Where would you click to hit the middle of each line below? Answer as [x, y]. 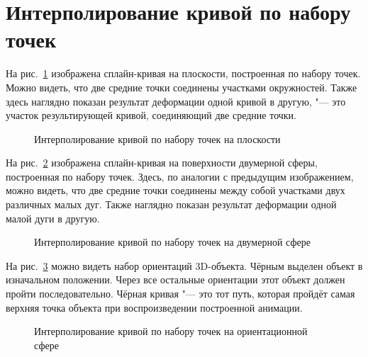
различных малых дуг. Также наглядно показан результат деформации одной [171, 204]
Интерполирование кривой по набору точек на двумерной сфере [172, 242]
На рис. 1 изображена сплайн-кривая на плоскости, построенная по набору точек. [183, 73]
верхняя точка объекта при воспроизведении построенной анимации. [154, 307]
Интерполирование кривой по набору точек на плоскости [157, 138]
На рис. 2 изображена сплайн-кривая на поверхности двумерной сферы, [162, 163]
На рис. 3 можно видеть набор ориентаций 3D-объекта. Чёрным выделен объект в [184, 265]
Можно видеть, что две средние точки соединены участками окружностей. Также [182, 87]
